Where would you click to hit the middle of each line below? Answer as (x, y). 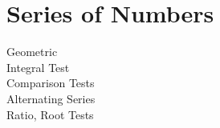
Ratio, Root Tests (50, 114)
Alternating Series (51, 98)
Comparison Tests (51, 83)
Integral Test (38, 67)
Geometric (32, 52)
